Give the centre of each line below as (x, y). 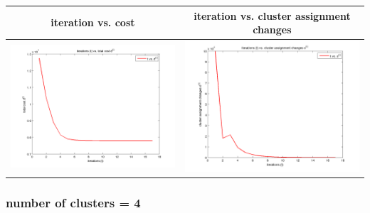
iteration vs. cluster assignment (272, 15)
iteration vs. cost (93, 22)
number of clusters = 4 (73, 202)
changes (272, 29)
